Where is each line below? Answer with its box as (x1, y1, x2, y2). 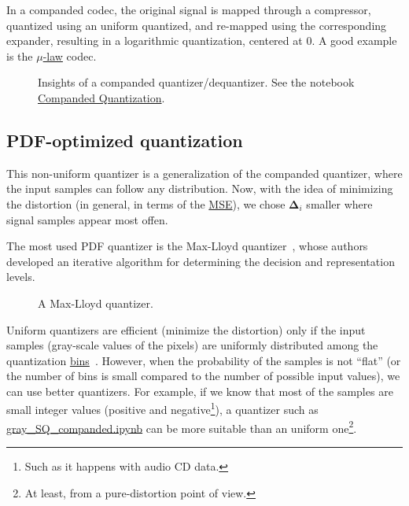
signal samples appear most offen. (6, 211, 168, 227)
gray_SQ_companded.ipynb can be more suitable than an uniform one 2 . (6, 417, 357, 436)
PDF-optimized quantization (6, 127, 243, 152)
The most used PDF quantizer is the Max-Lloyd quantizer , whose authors (6, 238, 368, 254)
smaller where (306, 195, 373, 212)
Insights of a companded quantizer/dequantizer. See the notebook (38, 74, 355, 90)
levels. (6, 268, 35, 285)
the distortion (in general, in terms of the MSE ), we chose (6, 195, 286, 212)
